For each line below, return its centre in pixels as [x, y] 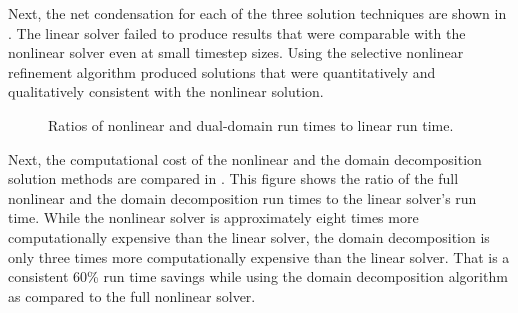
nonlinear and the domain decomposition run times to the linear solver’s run [242, 197]
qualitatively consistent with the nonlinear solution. [166, 91]
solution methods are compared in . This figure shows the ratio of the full [233, 178]
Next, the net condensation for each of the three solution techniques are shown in [257, 13]
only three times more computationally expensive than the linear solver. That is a [259, 256]
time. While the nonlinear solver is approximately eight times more [213, 217]
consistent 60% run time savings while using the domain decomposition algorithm [258, 276]
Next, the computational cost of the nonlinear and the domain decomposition [245, 158]
